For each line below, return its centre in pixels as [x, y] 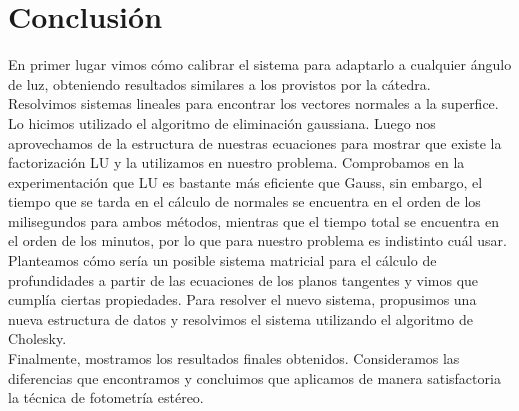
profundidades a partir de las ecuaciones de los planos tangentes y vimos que [243, 279]
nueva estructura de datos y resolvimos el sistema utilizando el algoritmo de [240, 318]
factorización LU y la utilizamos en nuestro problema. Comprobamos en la [236, 162]
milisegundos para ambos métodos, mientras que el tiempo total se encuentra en [253, 220]
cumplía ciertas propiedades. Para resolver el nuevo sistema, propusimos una [242, 299]
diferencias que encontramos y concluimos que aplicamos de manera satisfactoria [254, 377]
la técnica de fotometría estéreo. [106, 397]
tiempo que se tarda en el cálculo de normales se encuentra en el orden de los [244, 201]
